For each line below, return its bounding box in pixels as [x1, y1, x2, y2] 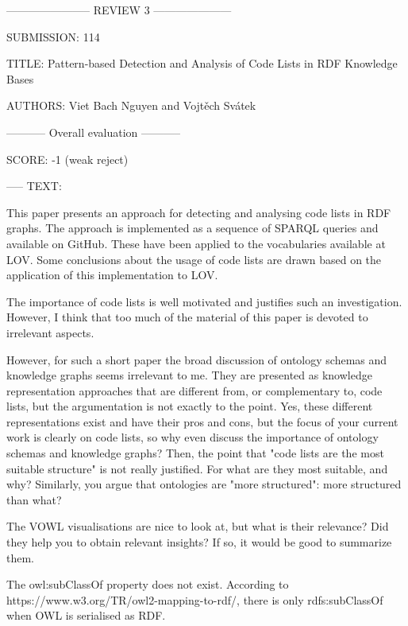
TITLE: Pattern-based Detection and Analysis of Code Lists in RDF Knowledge [6, 55, 398, 72]
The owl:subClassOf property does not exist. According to [6, 576, 289, 593]
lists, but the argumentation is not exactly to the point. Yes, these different [6, 398, 373, 414]
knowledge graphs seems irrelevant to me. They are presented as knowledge [6, 367, 372, 383]
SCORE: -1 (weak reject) [6, 150, 129, 167]
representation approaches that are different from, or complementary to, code [6, 382, 383, 399]
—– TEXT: [6, 177, 62, 194]
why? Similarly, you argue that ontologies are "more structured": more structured [6, 476, 402, 492]
